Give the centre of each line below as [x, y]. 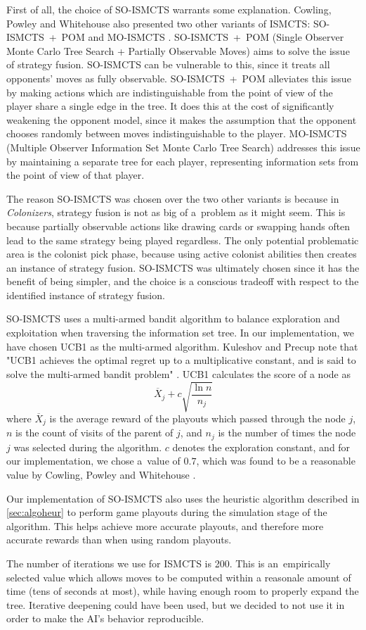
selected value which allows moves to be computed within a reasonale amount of [179, 577]
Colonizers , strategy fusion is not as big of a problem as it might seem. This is [176, 212]
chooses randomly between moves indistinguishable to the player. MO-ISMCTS [177, 133]
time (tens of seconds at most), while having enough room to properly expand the [183, 591]
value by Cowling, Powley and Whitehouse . [101, 475]
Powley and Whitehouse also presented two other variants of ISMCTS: [158, 23]
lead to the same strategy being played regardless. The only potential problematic [183, 240]
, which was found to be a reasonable [276, 461]
